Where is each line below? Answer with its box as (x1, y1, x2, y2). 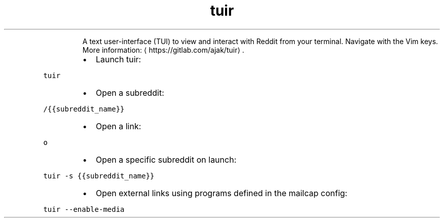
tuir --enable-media (43, 205, 125, 213)
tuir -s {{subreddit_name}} (43, 171, 155, 180)
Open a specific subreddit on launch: (95, 154, 237, 165)
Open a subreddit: (95, 87, 164, 98)
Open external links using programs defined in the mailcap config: (95, 188, 348, 198)
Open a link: (95, 121, 141, 131)
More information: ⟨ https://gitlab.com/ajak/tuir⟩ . (82, 45, 244, 54)
